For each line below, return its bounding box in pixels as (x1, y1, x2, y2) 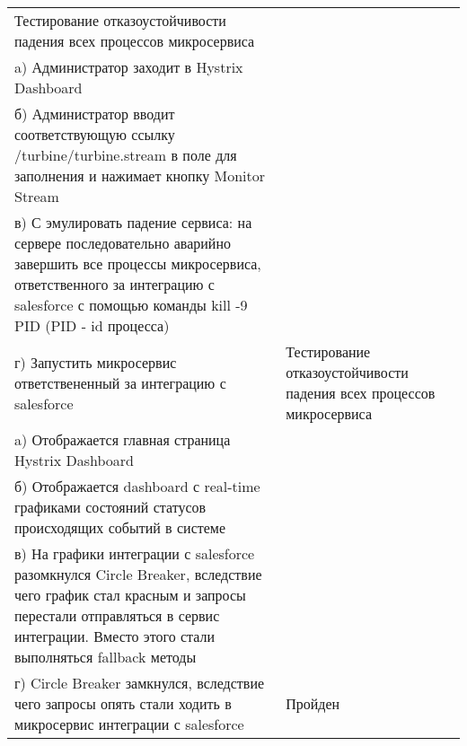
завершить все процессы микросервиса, (14, 253, 261, 274)
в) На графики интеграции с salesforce (14, 543, 255, 564)
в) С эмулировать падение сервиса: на (14, 212, 252, 233)
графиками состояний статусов (14, 496, 207, 517)
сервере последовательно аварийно (14, 233, 231, 253)
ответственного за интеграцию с (14, 274, 215, 294)
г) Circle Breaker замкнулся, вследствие (14, 672, 265, 693)
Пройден (286, 693, 340, 714)
